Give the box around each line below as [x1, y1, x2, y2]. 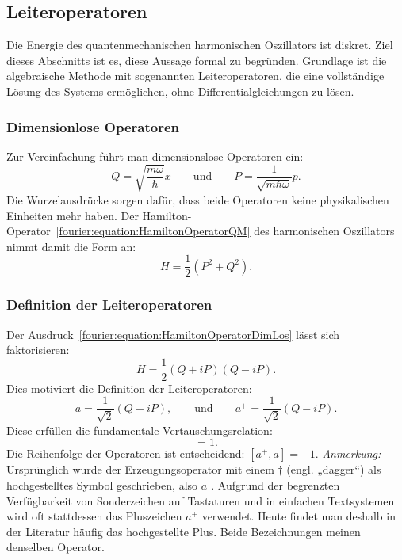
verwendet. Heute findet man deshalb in [201, 508, 396, 524]
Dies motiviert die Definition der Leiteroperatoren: [6, 379, 252, 396]
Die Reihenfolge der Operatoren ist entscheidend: [6, 445, 245, 462]
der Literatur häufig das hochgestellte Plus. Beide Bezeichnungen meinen [6, 523, 361, 539]
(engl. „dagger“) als [286, 461, 381, 478]
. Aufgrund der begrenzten [211, 477, 340, 493]
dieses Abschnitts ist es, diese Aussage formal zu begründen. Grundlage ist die [6, 51, 387, 68]
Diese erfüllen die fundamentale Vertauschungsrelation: [6, 421, 273, 438]
